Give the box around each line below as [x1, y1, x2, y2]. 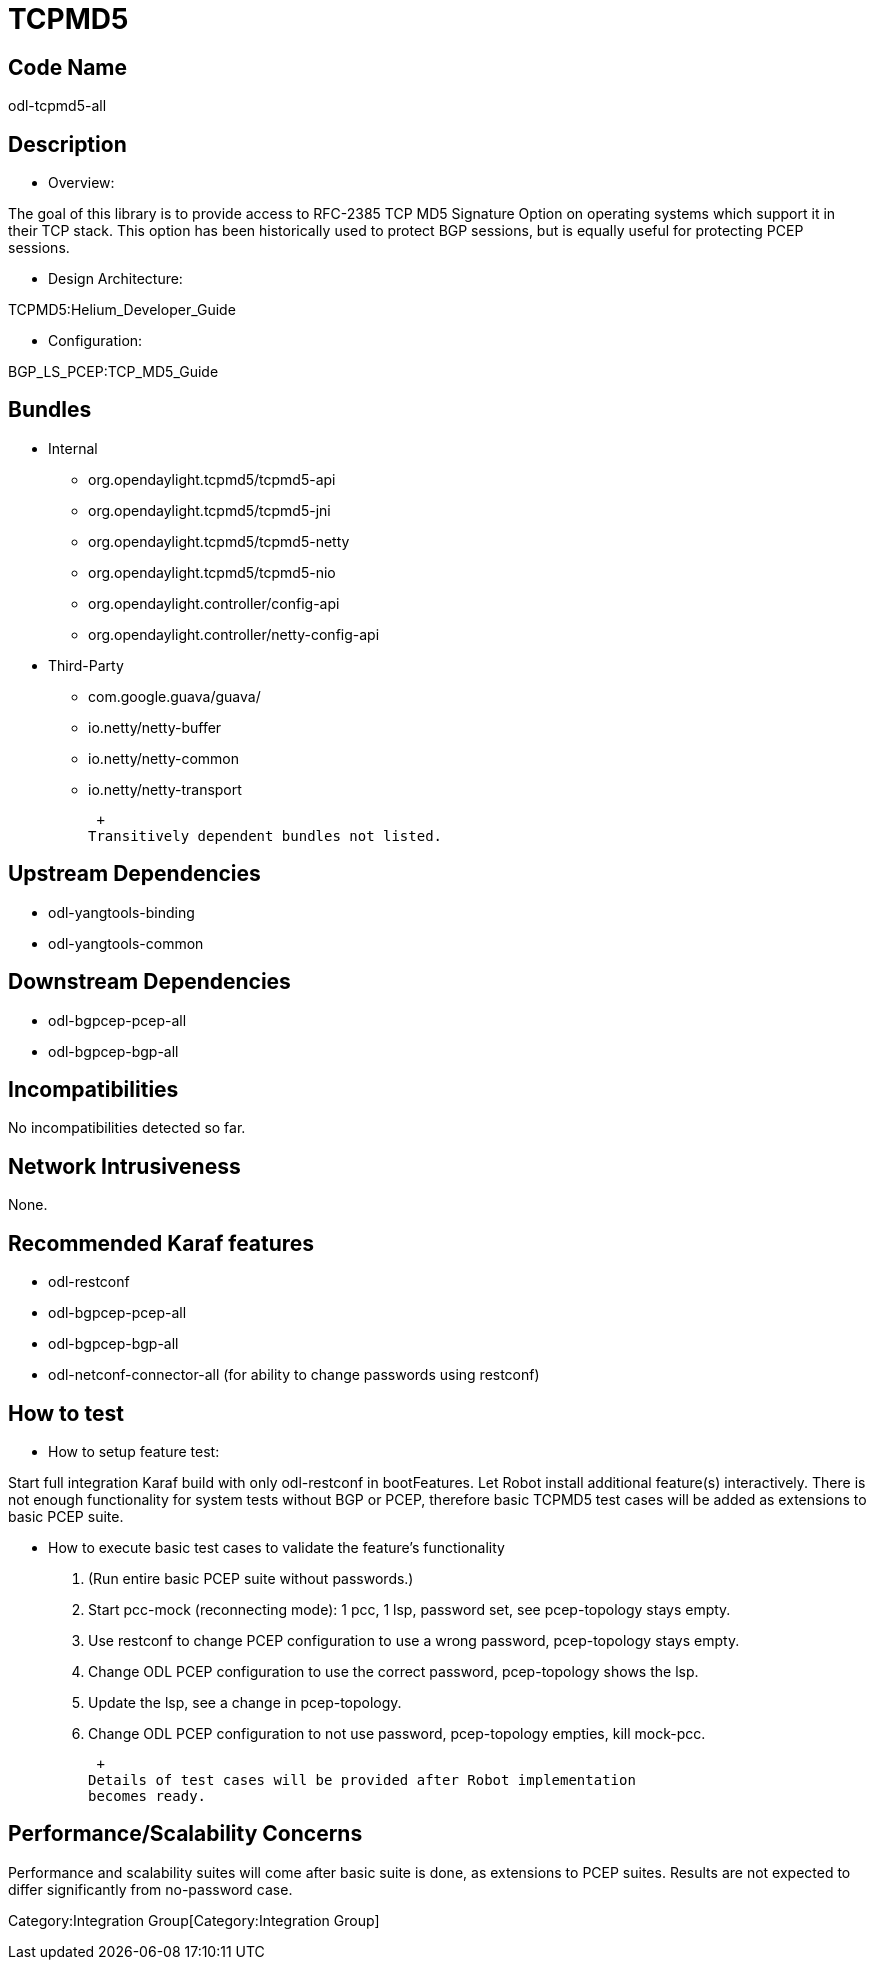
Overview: [48, 174, 115, 192]
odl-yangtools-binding [48, 903, 195, 921]
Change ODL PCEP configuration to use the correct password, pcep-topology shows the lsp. [88, 1662, 699, 1680]
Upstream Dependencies [8, 861, 261, 887]
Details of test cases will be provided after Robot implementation [88, 1771, 636, 1788]
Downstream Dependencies [8, 969, 291, 995]
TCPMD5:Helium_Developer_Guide [8, 301, 236, 319]
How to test [8, 1400, 124, 1426]
